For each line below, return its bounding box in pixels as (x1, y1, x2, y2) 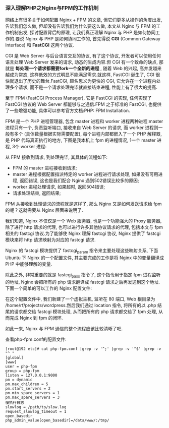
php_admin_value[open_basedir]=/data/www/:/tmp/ (5, 417, 109, 423)
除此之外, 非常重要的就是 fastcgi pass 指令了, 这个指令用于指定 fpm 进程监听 (5, 272, 161, 279)
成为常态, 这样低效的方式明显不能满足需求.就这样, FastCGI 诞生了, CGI (9, 72, 155, 78)
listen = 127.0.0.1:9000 (5, 373, 58, 378)
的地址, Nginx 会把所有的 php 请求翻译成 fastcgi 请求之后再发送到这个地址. (5, 279, 160, 285)
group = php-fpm (5, 368, 39, 374)
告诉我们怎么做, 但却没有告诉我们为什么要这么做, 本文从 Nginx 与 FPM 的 (5, 23, 156, 29)
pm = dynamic (5, 377, 33, 382)
